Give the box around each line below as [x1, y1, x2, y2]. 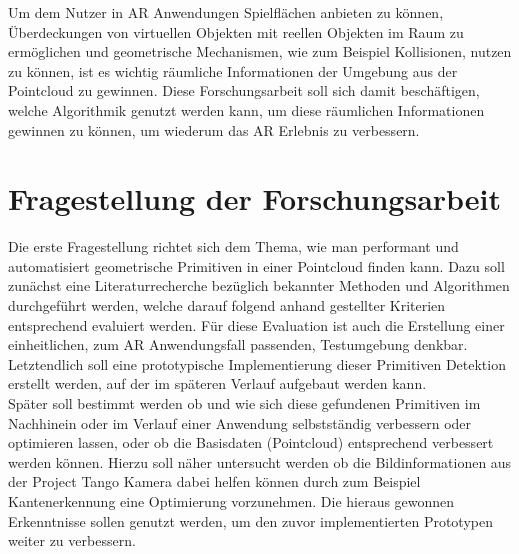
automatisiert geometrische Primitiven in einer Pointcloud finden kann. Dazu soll [8, 255, 505, 276]
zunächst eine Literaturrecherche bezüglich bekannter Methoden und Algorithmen [8, 275, 510, 296]
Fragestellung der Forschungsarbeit [8, 178, 502, 219]
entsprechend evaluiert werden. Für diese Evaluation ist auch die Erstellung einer [8, 314, 505, 335]
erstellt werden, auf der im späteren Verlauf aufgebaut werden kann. [8, 373, 427, 394]
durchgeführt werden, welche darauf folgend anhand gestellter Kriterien [8, 295, 446, 316]
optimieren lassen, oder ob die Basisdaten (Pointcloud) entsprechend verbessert [8, 432, 494, 453]
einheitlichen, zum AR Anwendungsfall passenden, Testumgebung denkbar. [8, 334, 468, 355]
